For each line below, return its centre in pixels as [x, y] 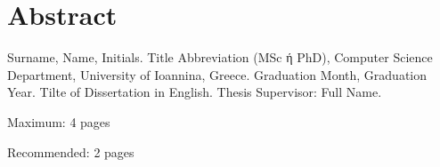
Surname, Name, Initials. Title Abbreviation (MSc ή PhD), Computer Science [220, 57]
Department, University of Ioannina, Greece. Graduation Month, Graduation [217, 74]
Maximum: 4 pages [59, 121]
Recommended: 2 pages [71, 151]
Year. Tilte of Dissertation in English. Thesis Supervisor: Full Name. [195, 92]
